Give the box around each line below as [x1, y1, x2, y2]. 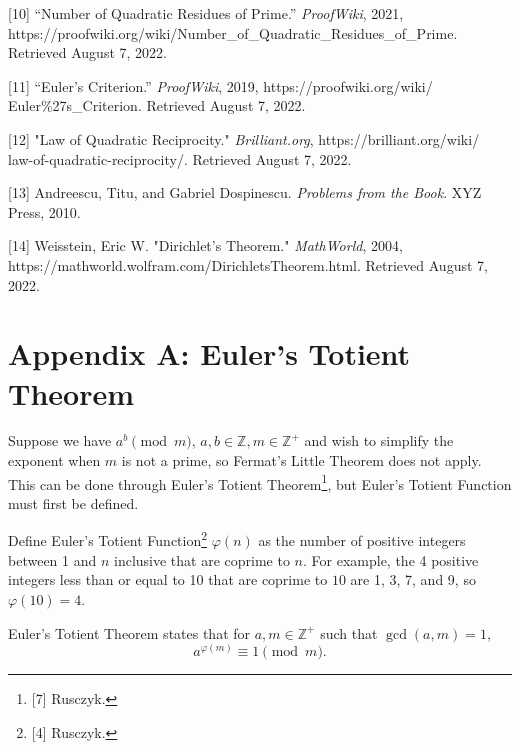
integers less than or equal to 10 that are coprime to [8, 569, 328, 590]
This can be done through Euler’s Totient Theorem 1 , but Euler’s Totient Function [8, 470, 512, 494]
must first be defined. [8, 492, 139, 513]
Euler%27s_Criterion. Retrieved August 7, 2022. [8, 95, 306, 116]
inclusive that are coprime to [114, 549, 290, 570]
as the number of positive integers [258, 530, 466, 551]
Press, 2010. [8, 201, 81, 222]
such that [320, 622, 378, 643]
